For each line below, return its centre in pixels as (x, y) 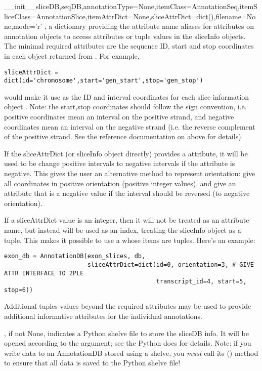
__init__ (20, 6)
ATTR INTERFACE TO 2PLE (44, 273)
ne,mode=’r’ (23, 26)
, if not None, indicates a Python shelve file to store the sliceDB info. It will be (126, 333)
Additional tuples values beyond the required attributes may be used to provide (128, 306)
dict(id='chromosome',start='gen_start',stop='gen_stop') (104, 81)
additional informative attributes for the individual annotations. (103, 316)
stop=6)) (19, 290)
